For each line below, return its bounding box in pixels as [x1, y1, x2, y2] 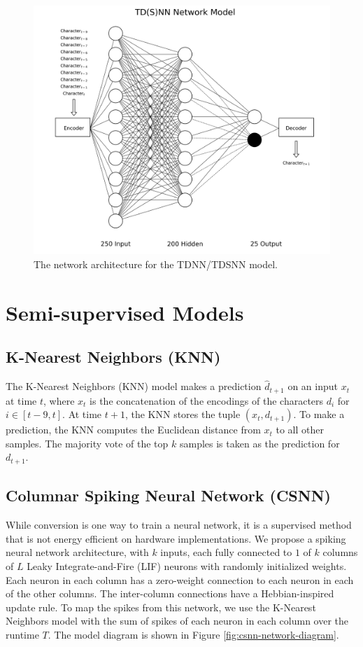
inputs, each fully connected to [160, 545, 292, 559]
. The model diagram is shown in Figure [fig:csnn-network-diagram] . [48, 627, 339, 641]
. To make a [293, 407, 345, 422]
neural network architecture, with [6, 545, 149, 559]
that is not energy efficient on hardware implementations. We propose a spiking [6, 531, 346, 545]
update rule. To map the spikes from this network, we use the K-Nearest [6, 599, 316, 614]
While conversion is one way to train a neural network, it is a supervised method [6, 517, 352, 532]
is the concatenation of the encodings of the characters [90, 393, 324, 408]
